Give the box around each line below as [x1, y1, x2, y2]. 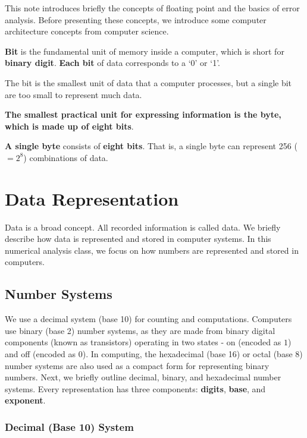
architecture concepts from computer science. [5, 25, 169, 37]
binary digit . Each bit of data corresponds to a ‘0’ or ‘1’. [5, 56, 220, 69]
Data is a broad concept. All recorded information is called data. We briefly [5, 220, 281, 233]
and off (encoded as [5, 348, 76, 360]
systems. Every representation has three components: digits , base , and [5, 382, 266, 395]
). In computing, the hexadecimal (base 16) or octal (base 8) [82, 348, 303, 360]
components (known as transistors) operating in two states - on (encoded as [5, 336, 281, 348]
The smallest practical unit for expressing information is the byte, [5, 108, 281, 121]
